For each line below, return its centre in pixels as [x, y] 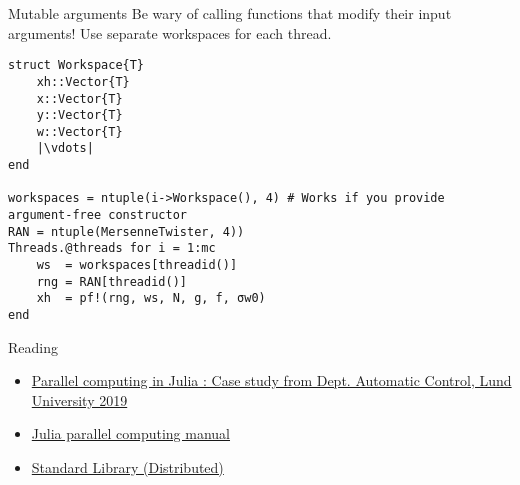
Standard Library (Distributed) [127, 467]
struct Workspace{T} [76, 65]
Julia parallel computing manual [131, 433]
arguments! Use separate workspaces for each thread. [170, 32]
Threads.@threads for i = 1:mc [112, 248]
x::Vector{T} [79, 98]
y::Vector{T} [79, 115]
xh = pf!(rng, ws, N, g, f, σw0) [151, 298]
